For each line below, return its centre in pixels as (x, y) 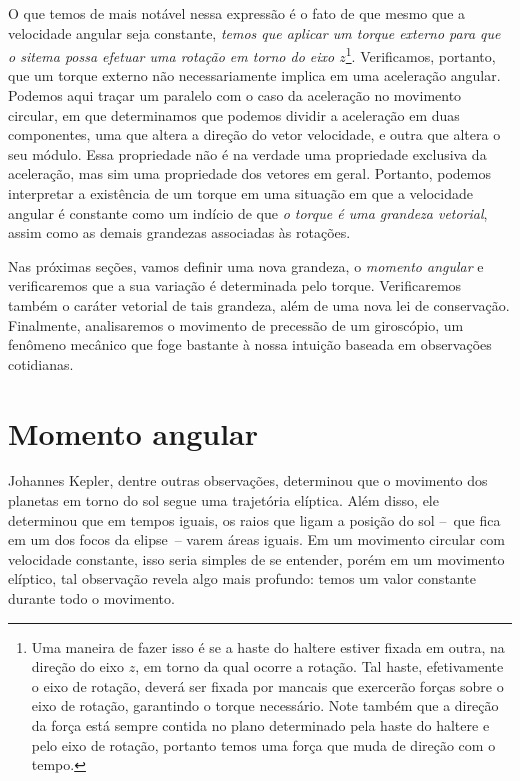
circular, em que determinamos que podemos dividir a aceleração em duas (234, 114)
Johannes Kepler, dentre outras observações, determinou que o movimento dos (248, 480)
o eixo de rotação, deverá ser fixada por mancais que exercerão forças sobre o (267, 685)
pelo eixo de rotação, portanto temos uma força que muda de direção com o (263, 744)
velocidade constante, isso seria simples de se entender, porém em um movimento (256, 558)
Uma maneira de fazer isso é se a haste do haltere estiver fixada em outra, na (268, 646)
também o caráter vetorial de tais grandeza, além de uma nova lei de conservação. (259, 304)
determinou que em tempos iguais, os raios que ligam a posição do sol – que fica (254, 519)
